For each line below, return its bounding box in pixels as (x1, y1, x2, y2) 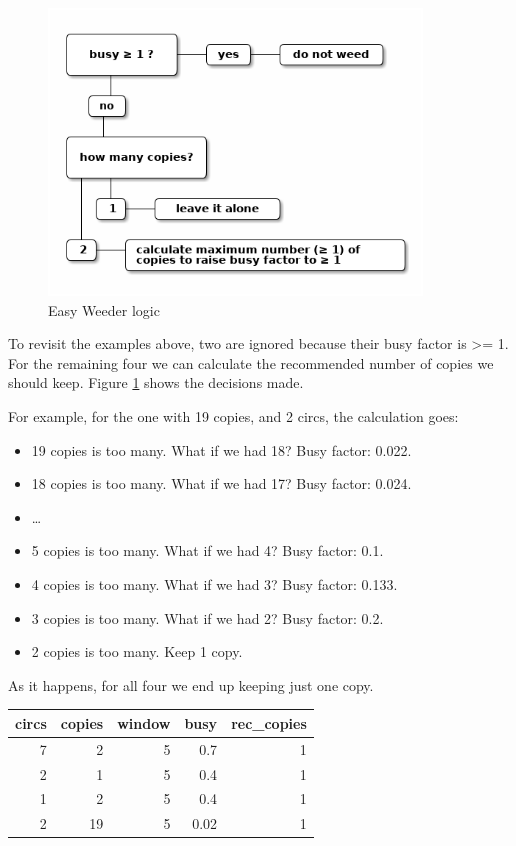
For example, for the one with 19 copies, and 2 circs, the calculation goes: (8, 405, 459, 426)
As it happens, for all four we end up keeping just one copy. (8, 674, 374, 695)
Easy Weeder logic (48, 299, 160, 320)
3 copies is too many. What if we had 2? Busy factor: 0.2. (31, 607, 384, 628)
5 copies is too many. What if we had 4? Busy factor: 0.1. (31, 540, 384, 561)
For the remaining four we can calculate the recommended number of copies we (8, 352, 494, 373)
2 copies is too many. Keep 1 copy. (31, 641, 243, 662)
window (117, 712, 171, 733)
